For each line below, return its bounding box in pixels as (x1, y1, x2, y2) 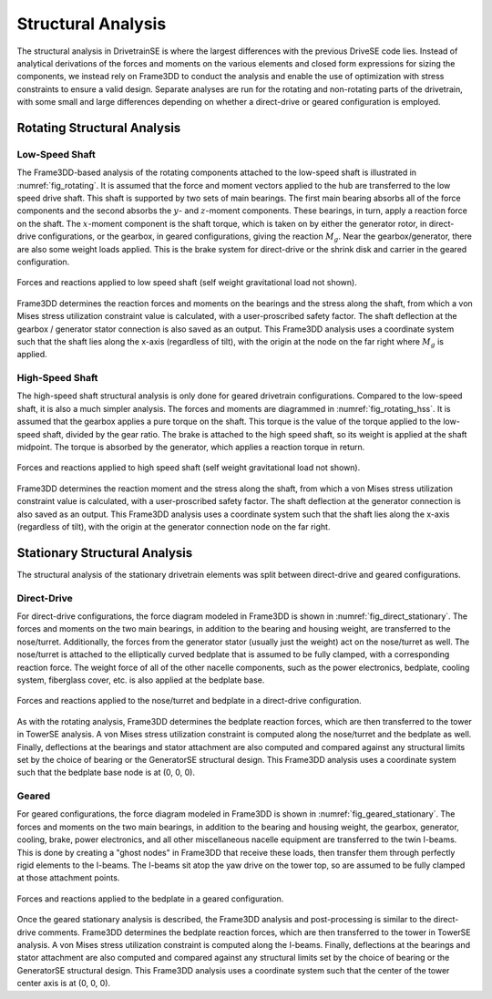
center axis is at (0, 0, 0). (16, 978, 111, 989)
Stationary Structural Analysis (16, 545, 193, 561)
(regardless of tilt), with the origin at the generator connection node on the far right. (16, 521, 331, 532)
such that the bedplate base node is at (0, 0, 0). (16, 767, 196, 778)
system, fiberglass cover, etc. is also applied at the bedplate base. (16, 675, 265, 685)
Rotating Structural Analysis (16, 119, 181, 136)
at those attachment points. (16, 872, 120, 883)
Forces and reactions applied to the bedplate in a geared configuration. (16, 893, 284, 904)
